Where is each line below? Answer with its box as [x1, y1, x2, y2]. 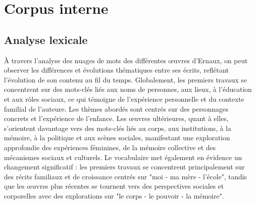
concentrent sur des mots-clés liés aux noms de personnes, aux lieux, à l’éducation [4, 84, 252, 94]
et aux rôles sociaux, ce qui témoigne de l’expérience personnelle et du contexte [4, 93, 245, 104]
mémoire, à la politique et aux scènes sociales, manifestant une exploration [4, 132, 230, 143]
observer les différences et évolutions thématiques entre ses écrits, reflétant [4, 65, 229, 75]
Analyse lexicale [4, 32, 87, 47]
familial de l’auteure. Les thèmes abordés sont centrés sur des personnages [4, 103, 229, 114]
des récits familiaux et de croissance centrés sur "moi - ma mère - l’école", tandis [4, 171, 247, 181]
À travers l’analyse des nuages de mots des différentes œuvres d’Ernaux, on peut [4, 55, 248, 65]
